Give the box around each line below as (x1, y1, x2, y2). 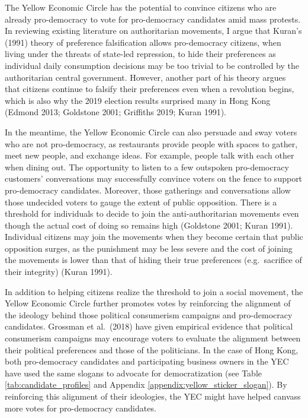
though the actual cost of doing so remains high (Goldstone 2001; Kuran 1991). (5, 218, 293, 231)
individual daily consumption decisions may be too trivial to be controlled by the (5, 59, 299, 71)
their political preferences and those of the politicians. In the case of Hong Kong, (5, 343, 299, 356)
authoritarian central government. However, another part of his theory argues (5, 71, 286, 83)
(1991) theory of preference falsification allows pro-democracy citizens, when (5, 36, 281, 48)
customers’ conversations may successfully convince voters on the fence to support (5, 172, 303, 185)
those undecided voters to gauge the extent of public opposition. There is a (5, 195, 277, 208)
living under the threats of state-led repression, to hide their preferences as (5, 47, 276, 60)
